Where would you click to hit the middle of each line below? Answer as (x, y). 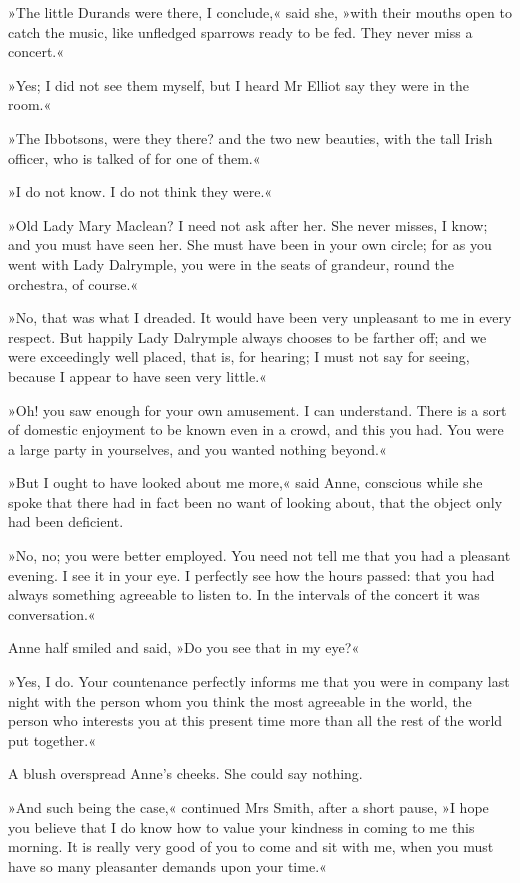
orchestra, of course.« (73, 283)
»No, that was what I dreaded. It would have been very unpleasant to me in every (260, 317)
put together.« (52, 739)
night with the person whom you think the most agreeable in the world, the (240, 700)
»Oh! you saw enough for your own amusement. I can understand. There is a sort (257, 409)
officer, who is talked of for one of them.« (134, 157)
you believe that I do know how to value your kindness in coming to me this (241, 826)
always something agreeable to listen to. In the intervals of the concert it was (244, 594)
